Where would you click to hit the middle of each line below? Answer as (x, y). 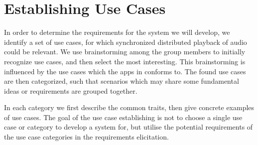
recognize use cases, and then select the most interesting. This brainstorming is (125, 61)
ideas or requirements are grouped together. (71, 90)
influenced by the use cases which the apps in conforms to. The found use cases (125, 71)
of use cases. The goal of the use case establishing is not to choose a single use (123, 117)
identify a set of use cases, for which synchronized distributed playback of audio (126, 42)
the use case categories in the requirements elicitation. (86, 137)
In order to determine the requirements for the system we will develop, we (117, 32)
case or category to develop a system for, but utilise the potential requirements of (129, 127)
